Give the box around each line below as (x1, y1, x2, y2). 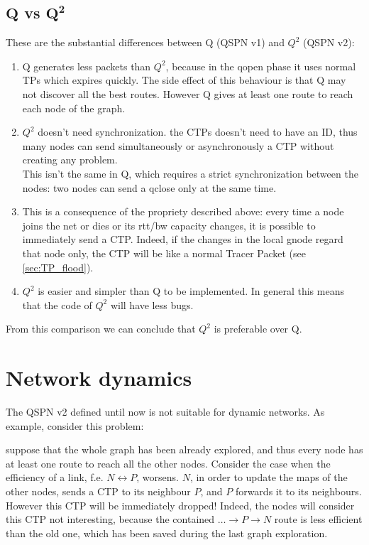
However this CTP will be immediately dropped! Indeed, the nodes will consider (6, 497, 355, 512)
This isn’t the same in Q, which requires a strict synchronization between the (22, 166, 358, 180)
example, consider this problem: (6, 418, 144, 433)
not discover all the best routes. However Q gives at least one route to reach (22, 86, 353, 101)
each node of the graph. (22, 100, 126, 115)
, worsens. (136, 470, 179, 485)
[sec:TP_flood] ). (22, 259, 94, 274)
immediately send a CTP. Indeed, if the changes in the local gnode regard (22, 232, 343, 247)
